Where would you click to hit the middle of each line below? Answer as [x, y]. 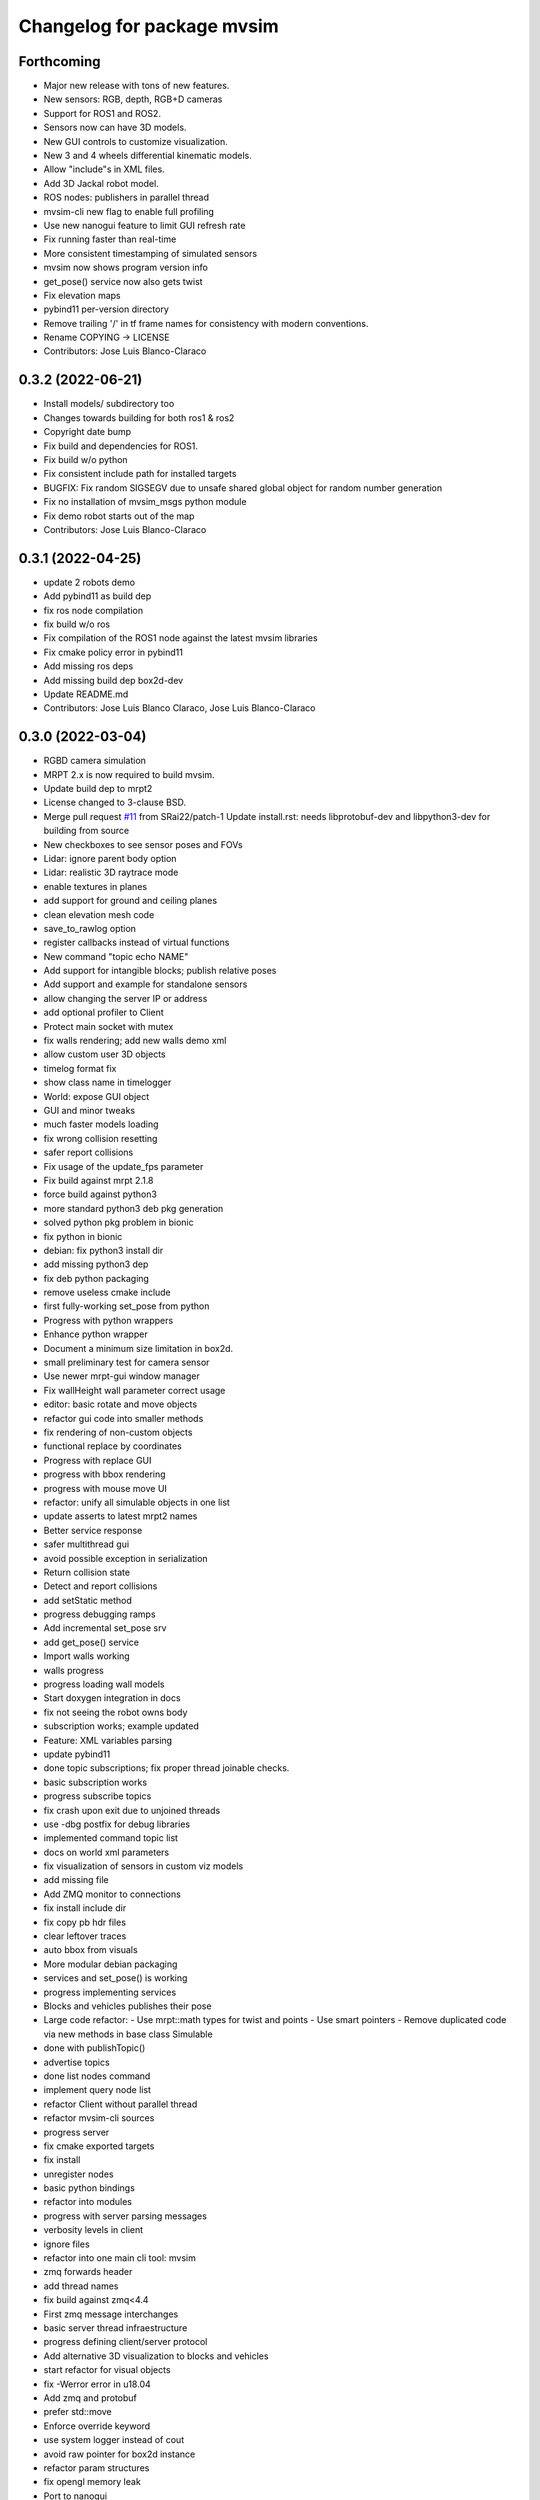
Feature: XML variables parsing [108, 1740]
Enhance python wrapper [96, 1334]
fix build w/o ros [76, 624]
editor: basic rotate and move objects [120, 1404]
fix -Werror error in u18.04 [97, 2384]
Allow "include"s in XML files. [104, 169]
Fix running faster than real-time [110, 239]
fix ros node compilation [93, 610]
